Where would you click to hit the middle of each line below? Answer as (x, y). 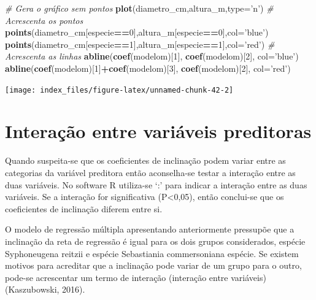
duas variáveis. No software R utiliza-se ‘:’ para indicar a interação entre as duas (156, 184)
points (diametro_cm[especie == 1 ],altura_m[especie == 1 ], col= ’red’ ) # (140, 44)
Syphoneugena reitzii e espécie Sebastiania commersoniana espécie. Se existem (152, 253)
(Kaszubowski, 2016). (45, 289)
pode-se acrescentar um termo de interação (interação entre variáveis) (136, 277)
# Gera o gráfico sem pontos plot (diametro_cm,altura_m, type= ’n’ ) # (139, 8)
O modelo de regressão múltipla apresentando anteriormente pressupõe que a (150, 229)
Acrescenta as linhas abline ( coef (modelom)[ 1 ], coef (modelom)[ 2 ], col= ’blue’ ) (152, 56)
